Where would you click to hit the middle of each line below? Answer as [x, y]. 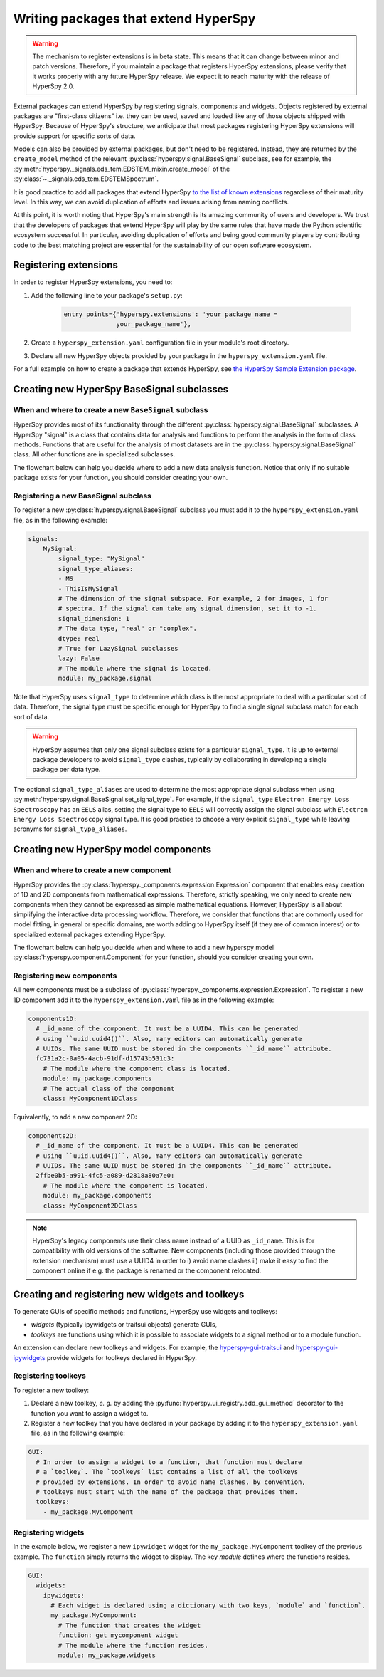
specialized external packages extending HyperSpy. [90, 934]
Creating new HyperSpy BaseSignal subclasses [121, 389]
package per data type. [66, 770]
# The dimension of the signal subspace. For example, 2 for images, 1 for [193, 599]
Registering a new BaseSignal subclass [82, 496]
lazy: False [79, 658]
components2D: [53, 1135]
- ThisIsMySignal [88, 589]
